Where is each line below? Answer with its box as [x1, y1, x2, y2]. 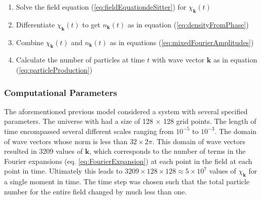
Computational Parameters [4, 86, 117, 98]
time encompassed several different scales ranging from [4, 125, 174, 136]
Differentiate [16, 19, 55, 29]
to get [82, 19, 100, 29]
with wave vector [152, 54, 205, 65]
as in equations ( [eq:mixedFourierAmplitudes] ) [109, 37, 254, 47]
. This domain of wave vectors [152, 136, 246, 146]
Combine [16, 37, 44, 47]
